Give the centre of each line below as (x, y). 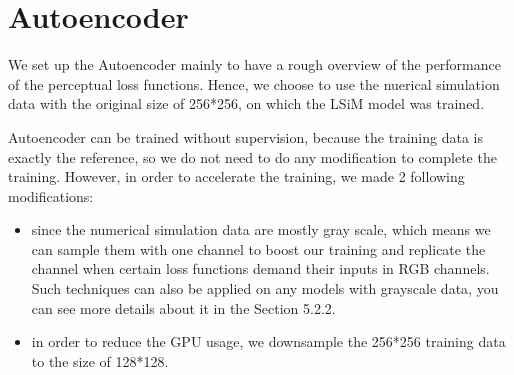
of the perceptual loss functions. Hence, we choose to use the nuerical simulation (254, 83)
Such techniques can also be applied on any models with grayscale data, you (265, 288)
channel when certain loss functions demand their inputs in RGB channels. (260, 268)
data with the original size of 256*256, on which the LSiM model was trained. (246, 103)
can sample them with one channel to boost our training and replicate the (258, 248)
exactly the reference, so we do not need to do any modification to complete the (252, 156)
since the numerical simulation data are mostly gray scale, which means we (261, 229)
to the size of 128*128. (100, 360)
